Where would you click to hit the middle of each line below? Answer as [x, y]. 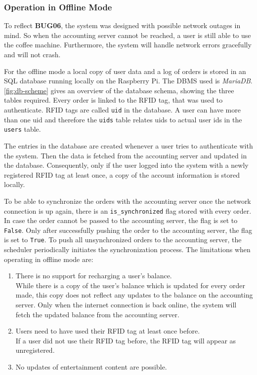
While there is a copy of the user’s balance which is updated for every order [130, 285]
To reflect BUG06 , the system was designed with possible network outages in [122, 25]
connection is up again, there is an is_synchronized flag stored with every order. [128, 210]
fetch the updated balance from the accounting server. [97, 314]
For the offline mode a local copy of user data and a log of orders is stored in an [125, 71]
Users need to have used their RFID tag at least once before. [108, 331]
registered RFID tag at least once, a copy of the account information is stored [122, 174]
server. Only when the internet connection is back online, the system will [126, 305]
